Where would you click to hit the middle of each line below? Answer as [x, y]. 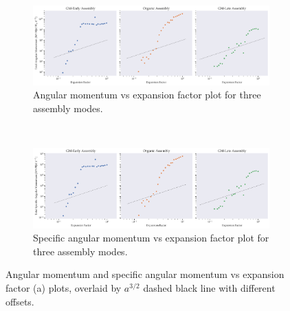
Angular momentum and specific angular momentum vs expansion [145, 274]
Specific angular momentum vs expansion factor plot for [151, 238]
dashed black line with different [209, 287]
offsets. [20, 301]
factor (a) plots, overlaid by [64, 287]
